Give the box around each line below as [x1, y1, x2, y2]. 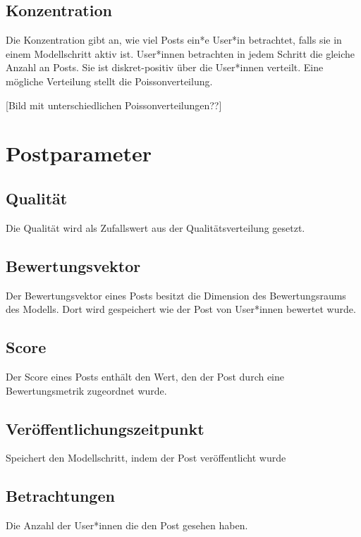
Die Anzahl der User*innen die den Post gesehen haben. [6, 518, 248, 533]
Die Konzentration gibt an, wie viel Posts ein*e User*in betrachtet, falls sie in [6, 32, 342, 47]
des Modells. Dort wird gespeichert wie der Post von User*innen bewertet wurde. [6, 302, 356, 316]
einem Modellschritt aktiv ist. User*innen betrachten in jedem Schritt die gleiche [6, 46, 355, 61]
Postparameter [6, 139, 152, 168]
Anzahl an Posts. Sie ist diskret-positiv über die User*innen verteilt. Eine [6, 60, 324, 75]
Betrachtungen [6, 485, 115, 507]
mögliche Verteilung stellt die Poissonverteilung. [6, 73, 213, 88]
